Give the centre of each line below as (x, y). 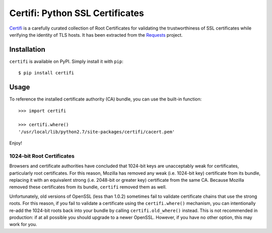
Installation (27, 49)
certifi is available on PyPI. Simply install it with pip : (66, 61)
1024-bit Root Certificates (42, 156)
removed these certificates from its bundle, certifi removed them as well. (88, 187)
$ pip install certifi (46, 73)
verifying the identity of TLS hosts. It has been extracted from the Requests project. (96, 35)
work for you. (23, 224)
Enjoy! (16, 143)
